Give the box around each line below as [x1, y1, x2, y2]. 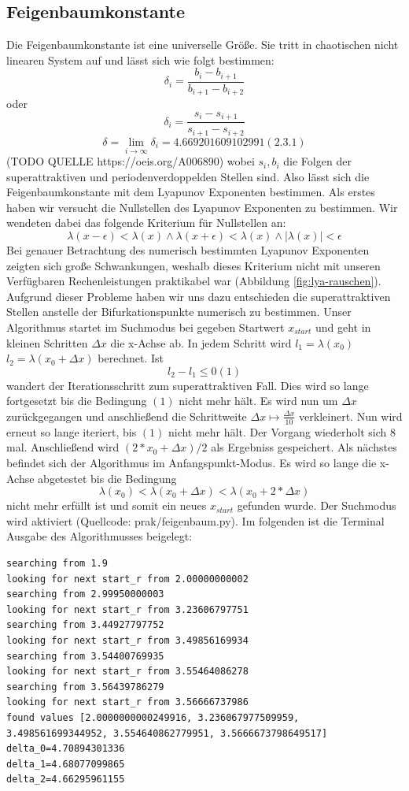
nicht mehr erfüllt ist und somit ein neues [6, 497, 207, 514]
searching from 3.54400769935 [6, 650, 164, 662]
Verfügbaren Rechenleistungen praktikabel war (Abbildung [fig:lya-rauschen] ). [6, 273, 381, 289]
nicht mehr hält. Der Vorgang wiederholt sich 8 [168, 423, 396, 440]
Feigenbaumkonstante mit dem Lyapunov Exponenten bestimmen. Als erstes [6, 184, 375, 200]
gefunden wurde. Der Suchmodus [237, 497, 396, 514]
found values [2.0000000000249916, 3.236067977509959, [6, 711, 300, 723]
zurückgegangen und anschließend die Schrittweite [6, 407, 247, 424]
